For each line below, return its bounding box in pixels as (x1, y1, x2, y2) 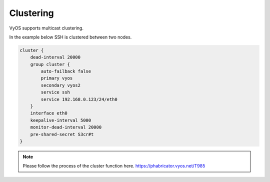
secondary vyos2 (40, 82, 81, 88)
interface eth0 (30, 110, 67, 116)
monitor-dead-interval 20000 (30, 124, 102, 130)
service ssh (40, 89, 70, 95)
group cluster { (30, 61, 70, 67)
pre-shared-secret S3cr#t (30, 131, 94, 137)
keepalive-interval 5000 (30, 117, 91, 123)
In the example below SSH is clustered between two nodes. (9, 34, 132, 40)
